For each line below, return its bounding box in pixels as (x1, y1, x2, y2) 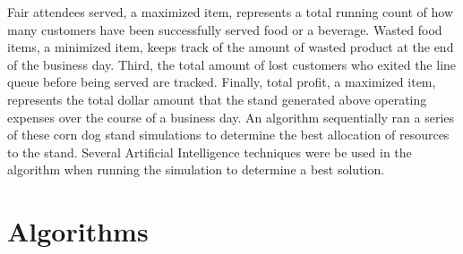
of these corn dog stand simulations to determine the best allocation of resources (7, 125, 450, 144)
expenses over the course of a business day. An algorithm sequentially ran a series (7, 107, 455, 126)
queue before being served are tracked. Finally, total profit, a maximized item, (7, 72, 436, 91)
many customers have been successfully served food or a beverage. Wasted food (7, 20, 442, 38)
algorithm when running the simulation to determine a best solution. (7, 160, 385, 179)
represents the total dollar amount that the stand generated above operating (7, 89, 427, 108)
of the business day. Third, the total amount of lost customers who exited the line (7, 55, 457, 73)
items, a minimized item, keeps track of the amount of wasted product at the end (7, 38, 454, 56)
